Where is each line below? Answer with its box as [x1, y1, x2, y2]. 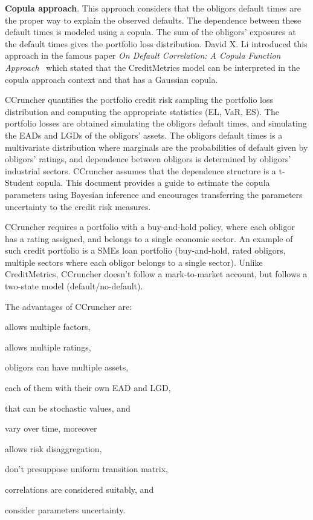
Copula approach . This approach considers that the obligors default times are [5, 2, 301, 14]
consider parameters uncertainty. [5, 503, 126, 516]
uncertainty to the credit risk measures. [5, 200, 151, 212]
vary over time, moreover [5, 422, 97, 435]
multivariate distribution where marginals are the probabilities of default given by [5, 140, 308, 153]
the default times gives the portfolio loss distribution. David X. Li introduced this [5, 37, 308, 50]
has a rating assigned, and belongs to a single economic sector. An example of [5, 232, 293, 245]
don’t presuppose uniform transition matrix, [5, 462, 168, 475]
